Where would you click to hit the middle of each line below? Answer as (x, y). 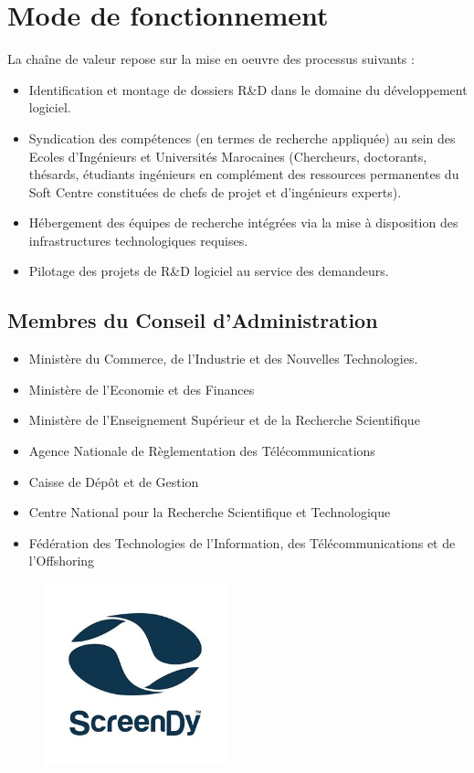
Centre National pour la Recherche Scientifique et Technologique (210, 512)
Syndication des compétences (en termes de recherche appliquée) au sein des (242, 138)
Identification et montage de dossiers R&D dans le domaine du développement (248, 89)
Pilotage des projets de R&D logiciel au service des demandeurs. (209, 271)
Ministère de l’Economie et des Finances (142, 389)
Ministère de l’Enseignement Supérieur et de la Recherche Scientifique (224, 420)
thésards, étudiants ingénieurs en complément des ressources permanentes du (244, 174)
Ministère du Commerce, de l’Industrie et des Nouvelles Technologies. (223, 359)
